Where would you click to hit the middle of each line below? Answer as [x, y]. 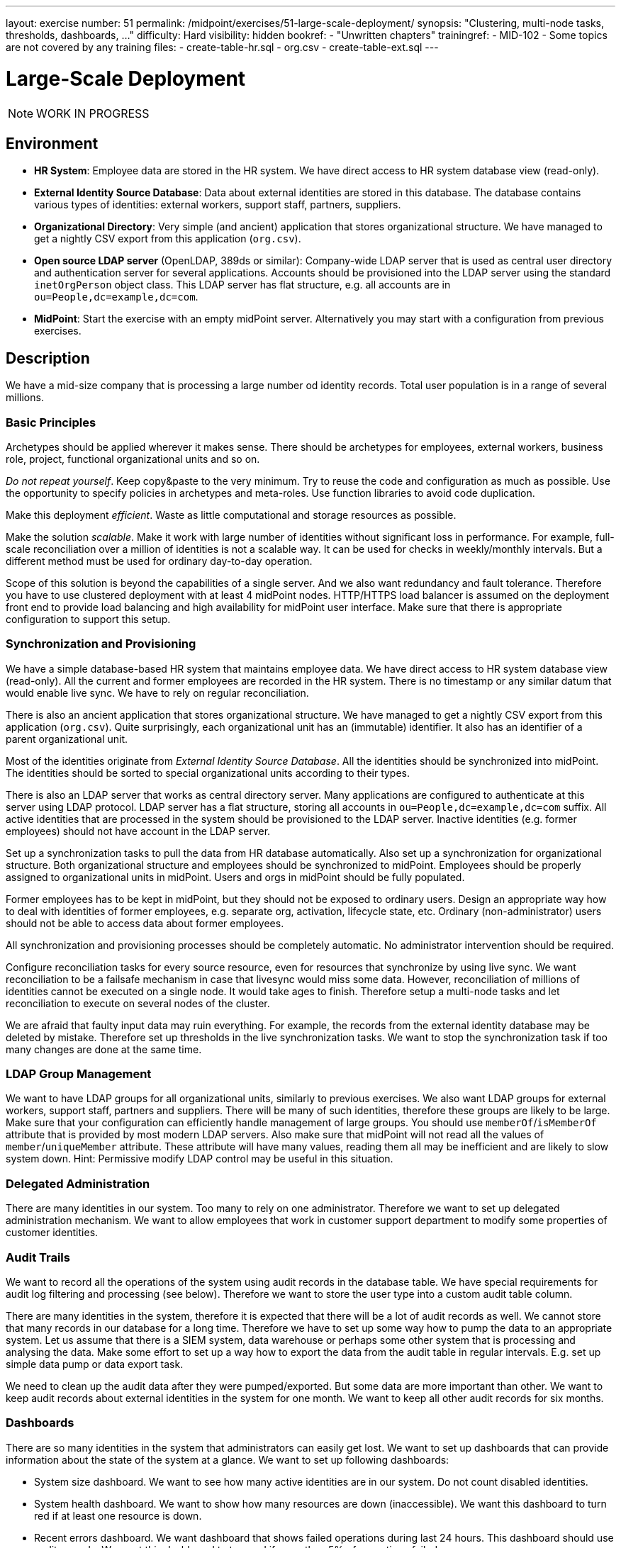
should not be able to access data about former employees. [145, 923]
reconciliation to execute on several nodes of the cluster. [138, 1003]
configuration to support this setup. [88, 619]
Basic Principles [51, 422]
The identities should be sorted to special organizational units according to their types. [208, 773]
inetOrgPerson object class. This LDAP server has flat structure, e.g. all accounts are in [242, 285]
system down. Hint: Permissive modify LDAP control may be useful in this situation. [200, 1159]
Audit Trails [38, 1257]
